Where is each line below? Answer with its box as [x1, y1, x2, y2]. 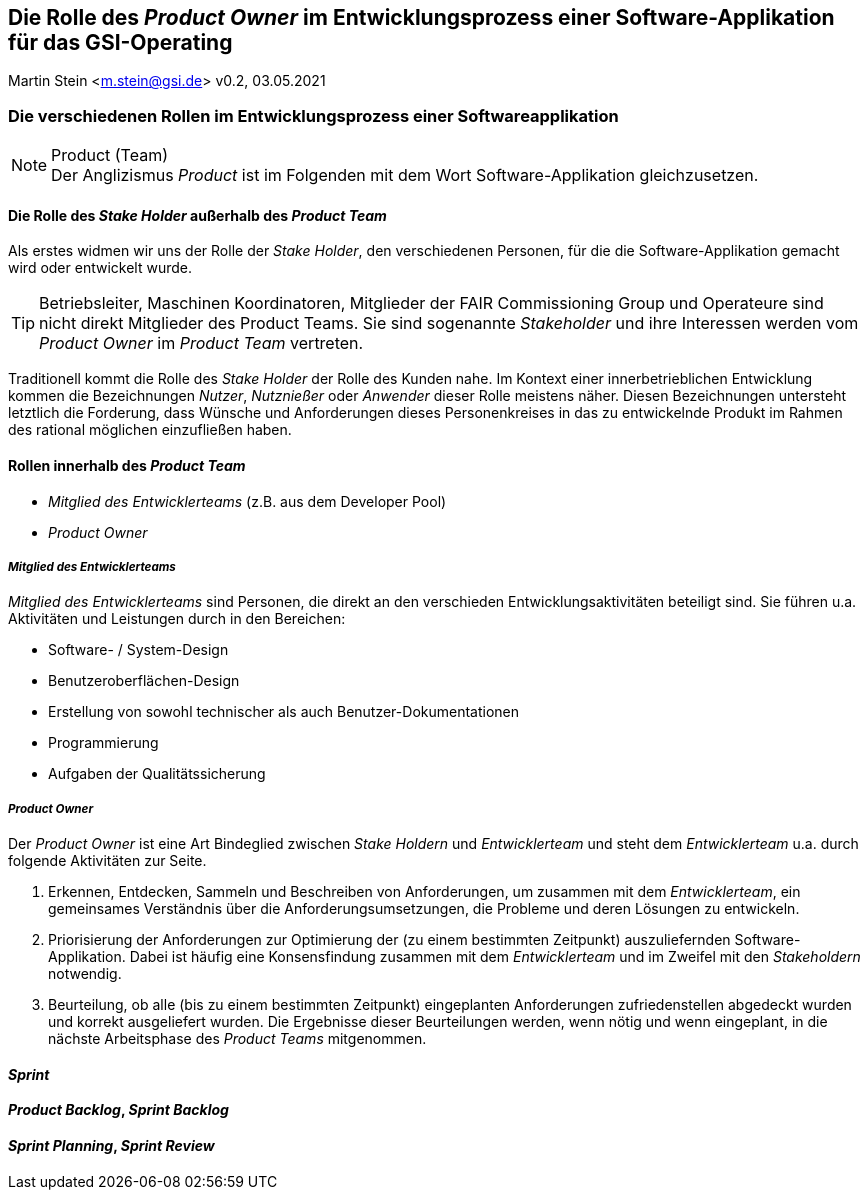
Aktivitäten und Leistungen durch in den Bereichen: [8, 610, 346, 628]
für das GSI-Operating [8, 30, 233, 55]
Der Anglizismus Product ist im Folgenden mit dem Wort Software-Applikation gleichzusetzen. [51, 165, 759, 186]
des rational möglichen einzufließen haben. [8, 421, 292, 439]
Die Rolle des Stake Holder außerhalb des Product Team [8, 206, 387, 224]
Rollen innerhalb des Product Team [8, 457, 246, 474]
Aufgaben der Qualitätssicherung [48, 765, 266, 783]
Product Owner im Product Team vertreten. [39, 333, 364, 354]
